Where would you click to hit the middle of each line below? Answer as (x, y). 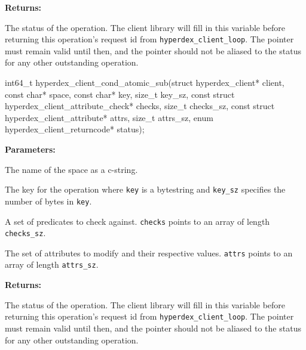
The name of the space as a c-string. (71, 169)
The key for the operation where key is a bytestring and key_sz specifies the (145, 189)
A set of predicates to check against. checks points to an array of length (137, 221)
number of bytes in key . (48, 201)
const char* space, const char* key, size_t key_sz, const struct (120, 94)
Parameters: (30, 149)
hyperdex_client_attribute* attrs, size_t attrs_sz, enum (109, 117)
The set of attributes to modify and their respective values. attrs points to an (149, 253)
